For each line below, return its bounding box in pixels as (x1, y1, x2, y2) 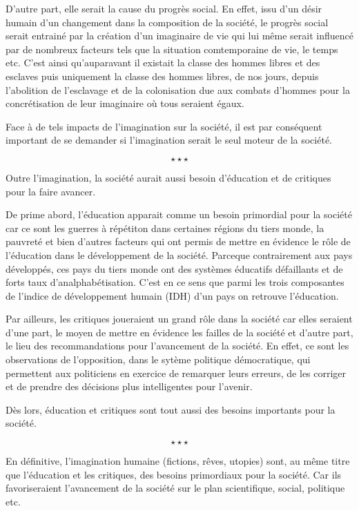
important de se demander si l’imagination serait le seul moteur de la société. (6, 133, 333, 147)
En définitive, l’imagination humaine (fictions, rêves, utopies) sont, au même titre (6, 454, 350, 468)
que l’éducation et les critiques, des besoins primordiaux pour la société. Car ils (6, 467, 342, 481)
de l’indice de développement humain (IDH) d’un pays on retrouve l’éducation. (6, 288, 339, 302)
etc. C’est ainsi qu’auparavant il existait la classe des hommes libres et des (6, 55, 320, 70)
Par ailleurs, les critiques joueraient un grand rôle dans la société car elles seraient (6, 311, 353, 326)
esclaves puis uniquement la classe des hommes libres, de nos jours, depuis (6, 68, 319, 83)
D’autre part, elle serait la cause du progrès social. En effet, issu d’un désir (6, 1, 322, 15)
